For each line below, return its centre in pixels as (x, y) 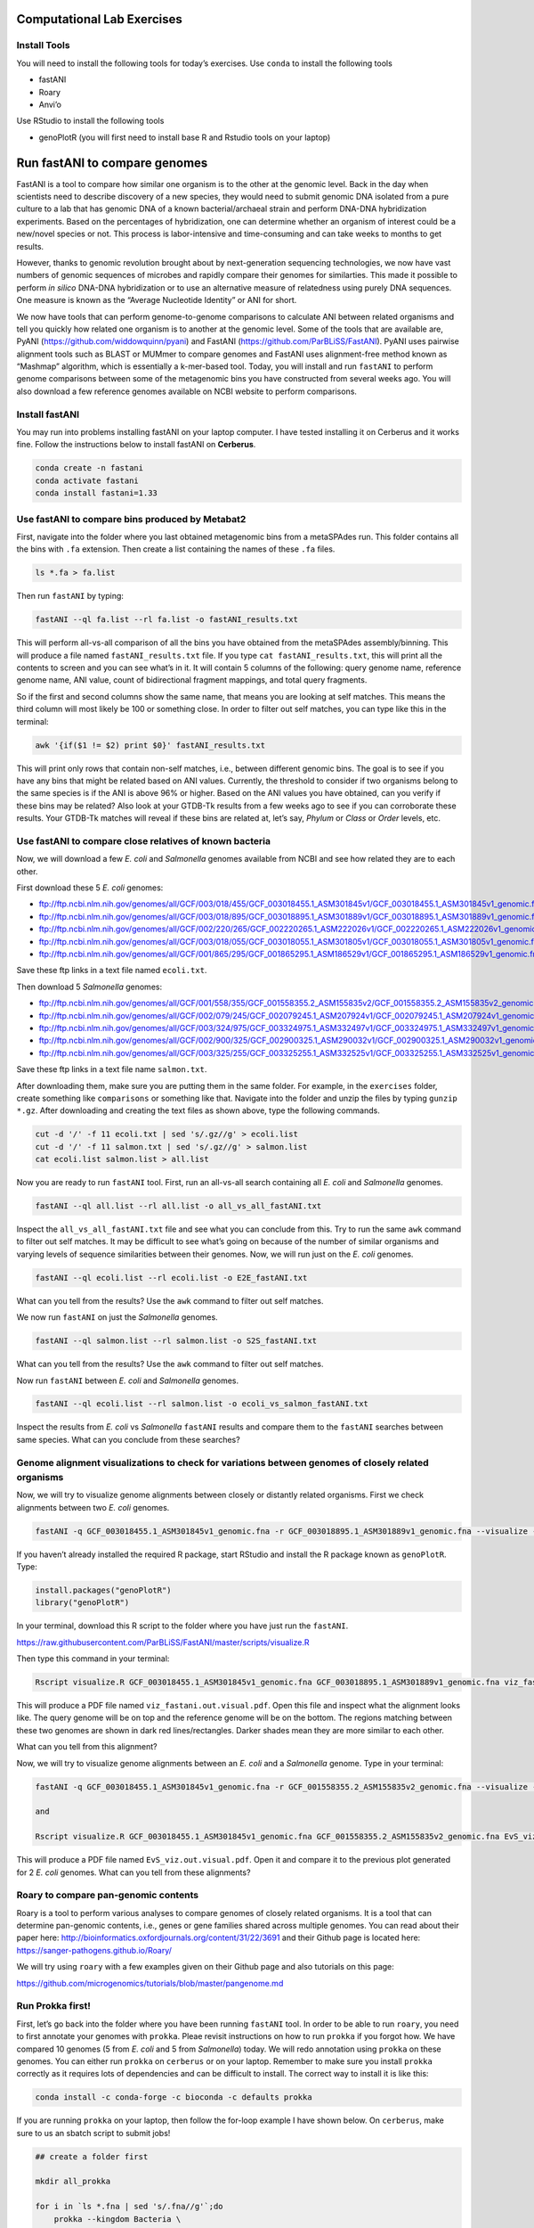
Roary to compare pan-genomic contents (108, 1896)
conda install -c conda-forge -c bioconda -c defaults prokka (174, 2097)
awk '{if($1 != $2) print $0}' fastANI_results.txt (150, 745)
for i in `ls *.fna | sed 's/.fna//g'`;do (129, 2207)
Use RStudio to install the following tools (90, 121)
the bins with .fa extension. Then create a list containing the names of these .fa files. (176, 549)
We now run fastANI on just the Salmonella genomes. (117, 1317)
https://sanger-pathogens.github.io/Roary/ (94, 1950)
